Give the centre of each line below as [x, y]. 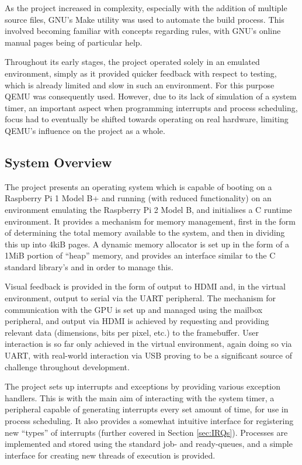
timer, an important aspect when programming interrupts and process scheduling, [151, 107]
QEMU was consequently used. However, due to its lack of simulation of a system [151, 96]
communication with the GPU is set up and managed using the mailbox [134, 309]
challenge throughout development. [67, 366]
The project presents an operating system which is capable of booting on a [138, 186]
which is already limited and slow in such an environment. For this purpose [140, 85]
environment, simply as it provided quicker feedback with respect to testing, [141, 73]
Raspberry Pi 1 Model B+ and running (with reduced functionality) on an [138, 198]
